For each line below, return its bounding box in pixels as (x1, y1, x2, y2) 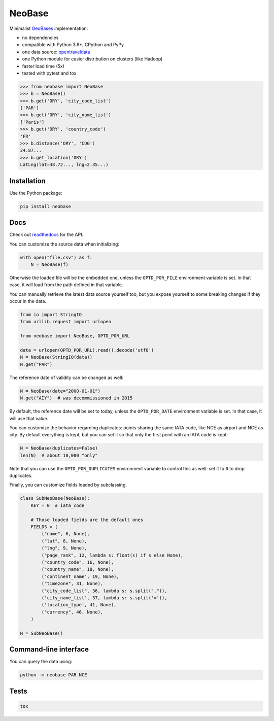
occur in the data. (9, 298, 47, 304)
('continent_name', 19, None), (41, 573, 119, 579)
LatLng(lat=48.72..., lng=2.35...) (20, 162, 109, 167)
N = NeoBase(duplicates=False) (20, 445, 98, 451)
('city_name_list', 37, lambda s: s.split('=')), (41, 595, 167, 601)
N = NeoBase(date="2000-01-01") (20, 388, 101, 394)
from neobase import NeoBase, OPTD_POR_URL (20, 333, 130, 339)
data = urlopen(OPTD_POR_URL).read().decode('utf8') (20, 348, 154, 353)
